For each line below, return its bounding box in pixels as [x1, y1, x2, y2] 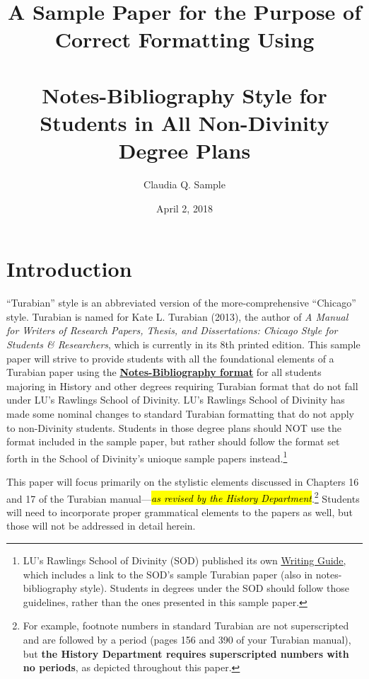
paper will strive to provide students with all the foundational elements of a [6, 350, 334, 365]
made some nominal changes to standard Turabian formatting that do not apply [6, 406, 354, 421]
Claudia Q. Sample [143, 177, 225, 192]
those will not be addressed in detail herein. [6, 518, 196, 533]
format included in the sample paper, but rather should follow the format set [6, 434, 340, 449]
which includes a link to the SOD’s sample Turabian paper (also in [23, 566, 313, 581]
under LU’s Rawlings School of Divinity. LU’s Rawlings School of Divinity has [6, 392, 345, 407]
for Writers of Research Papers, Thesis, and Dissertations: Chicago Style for [6, 323, 338, 338]
